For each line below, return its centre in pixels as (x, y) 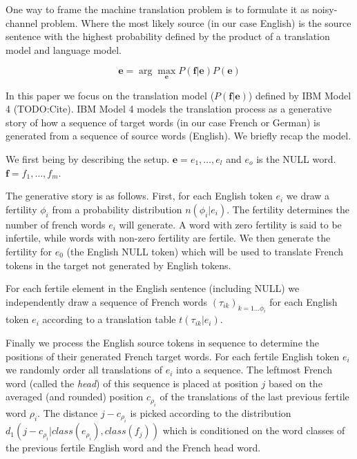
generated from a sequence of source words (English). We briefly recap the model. (178, 136)
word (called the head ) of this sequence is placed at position (132, 383)
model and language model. (64, 49)
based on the (295, 383)
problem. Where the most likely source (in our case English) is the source (196, 22)
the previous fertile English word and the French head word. (133, 448)
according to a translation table (109, 319)
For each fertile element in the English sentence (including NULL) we (153, 288)
